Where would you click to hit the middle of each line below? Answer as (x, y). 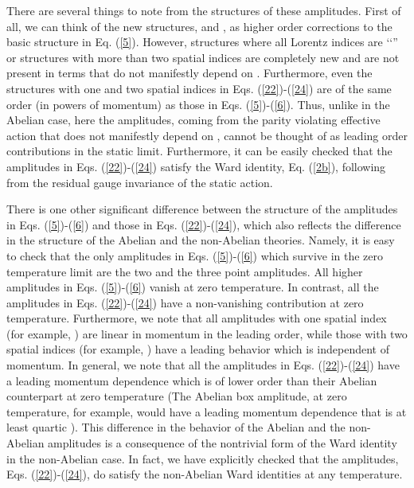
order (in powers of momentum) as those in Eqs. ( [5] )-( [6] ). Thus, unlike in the (198, 104)
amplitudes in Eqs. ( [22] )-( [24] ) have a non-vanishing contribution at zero (185, 302)
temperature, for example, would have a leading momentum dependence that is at (207, 411)
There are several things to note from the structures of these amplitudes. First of (204, 10)
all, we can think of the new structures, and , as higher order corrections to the (199, 26)
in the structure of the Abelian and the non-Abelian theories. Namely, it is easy (201, 240)
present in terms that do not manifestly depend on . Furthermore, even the (189, 73)
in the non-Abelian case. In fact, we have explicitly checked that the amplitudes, (203, 458)
